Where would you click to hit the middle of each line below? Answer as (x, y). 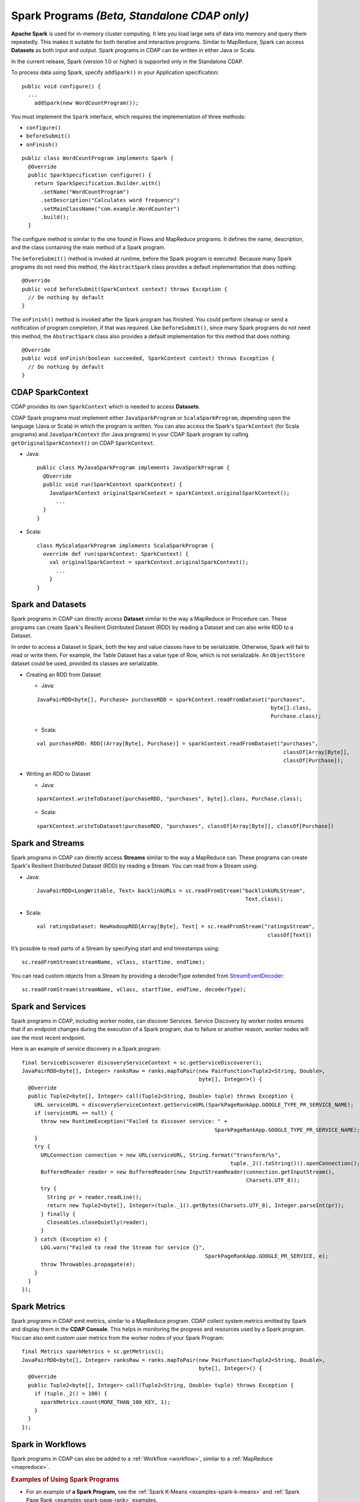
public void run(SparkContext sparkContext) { (112, 485)
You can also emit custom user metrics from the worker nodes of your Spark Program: (118, 1337)
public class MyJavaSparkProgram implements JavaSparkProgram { (133, 468)
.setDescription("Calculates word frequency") (110, 200)
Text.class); (264, 899)
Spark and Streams (48, 843)
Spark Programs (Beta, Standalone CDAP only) (130, 16)
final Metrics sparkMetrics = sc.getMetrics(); (93, 1351)
